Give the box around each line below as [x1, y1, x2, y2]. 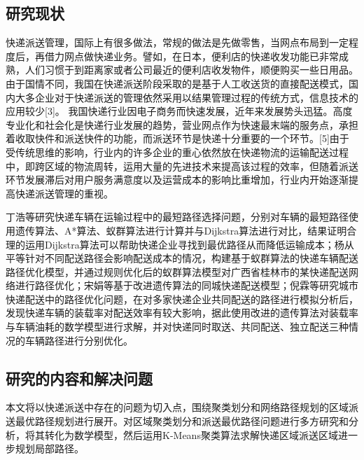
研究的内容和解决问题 [6, 367, 153, 389]
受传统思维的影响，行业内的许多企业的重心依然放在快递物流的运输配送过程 [6, 144, 349, 159]
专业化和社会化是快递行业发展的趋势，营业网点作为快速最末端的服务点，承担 [6, 117, 358, 132]
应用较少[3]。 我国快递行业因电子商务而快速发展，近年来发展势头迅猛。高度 [6, 104, 353, 118]
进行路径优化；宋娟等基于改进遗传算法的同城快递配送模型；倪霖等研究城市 [15, 278, 358, 293]
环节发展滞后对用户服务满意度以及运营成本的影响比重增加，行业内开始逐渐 [6, 172, 349, 187]
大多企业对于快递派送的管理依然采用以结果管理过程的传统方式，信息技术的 [15, 90, 358, 104]
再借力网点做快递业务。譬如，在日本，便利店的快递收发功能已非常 [34, 48, 339, 63]
